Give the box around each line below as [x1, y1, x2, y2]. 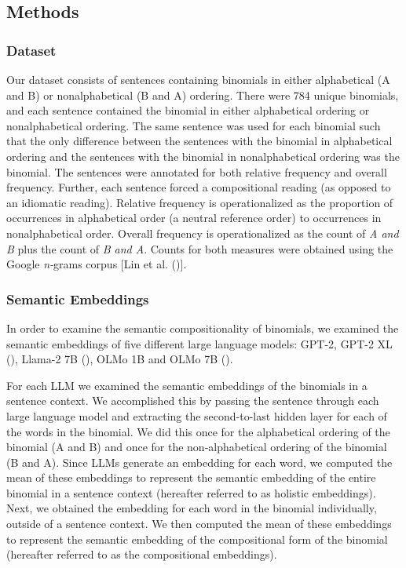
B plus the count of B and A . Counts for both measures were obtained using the [6, 240, 393, 257]
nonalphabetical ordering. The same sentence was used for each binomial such [6, 117, 381, 133]
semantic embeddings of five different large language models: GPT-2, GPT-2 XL [6, 335, 393, 351]
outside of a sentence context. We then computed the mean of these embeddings [6, 515, 392, 532]
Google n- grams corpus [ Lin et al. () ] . [6, 256, 187, 272]
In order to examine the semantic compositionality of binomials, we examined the [6, 319, 399, 336]
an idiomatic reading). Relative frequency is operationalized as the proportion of [6, 194, 393, 210]
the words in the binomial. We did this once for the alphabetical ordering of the [6, 423, 390, 439]
